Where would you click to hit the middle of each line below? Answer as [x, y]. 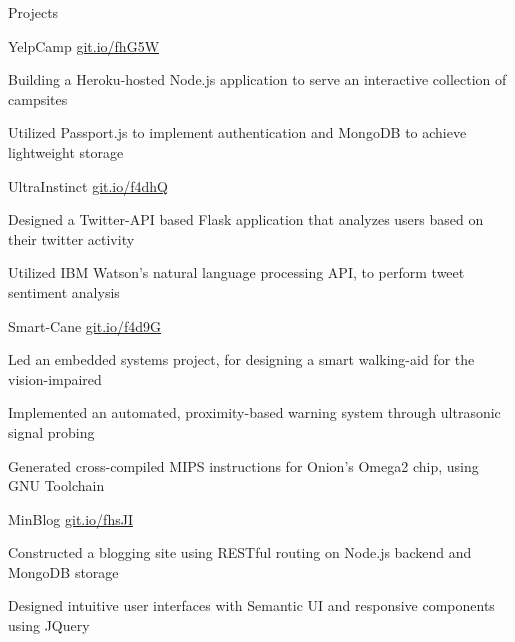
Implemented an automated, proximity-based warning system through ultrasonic [254, 412]
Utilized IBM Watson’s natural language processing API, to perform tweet [236, 272]
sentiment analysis [64, 291]
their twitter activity [71, 238]
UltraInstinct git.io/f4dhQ [88, 185]
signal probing [51, 431]
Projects [33, 12]
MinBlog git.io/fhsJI [70, 518]
